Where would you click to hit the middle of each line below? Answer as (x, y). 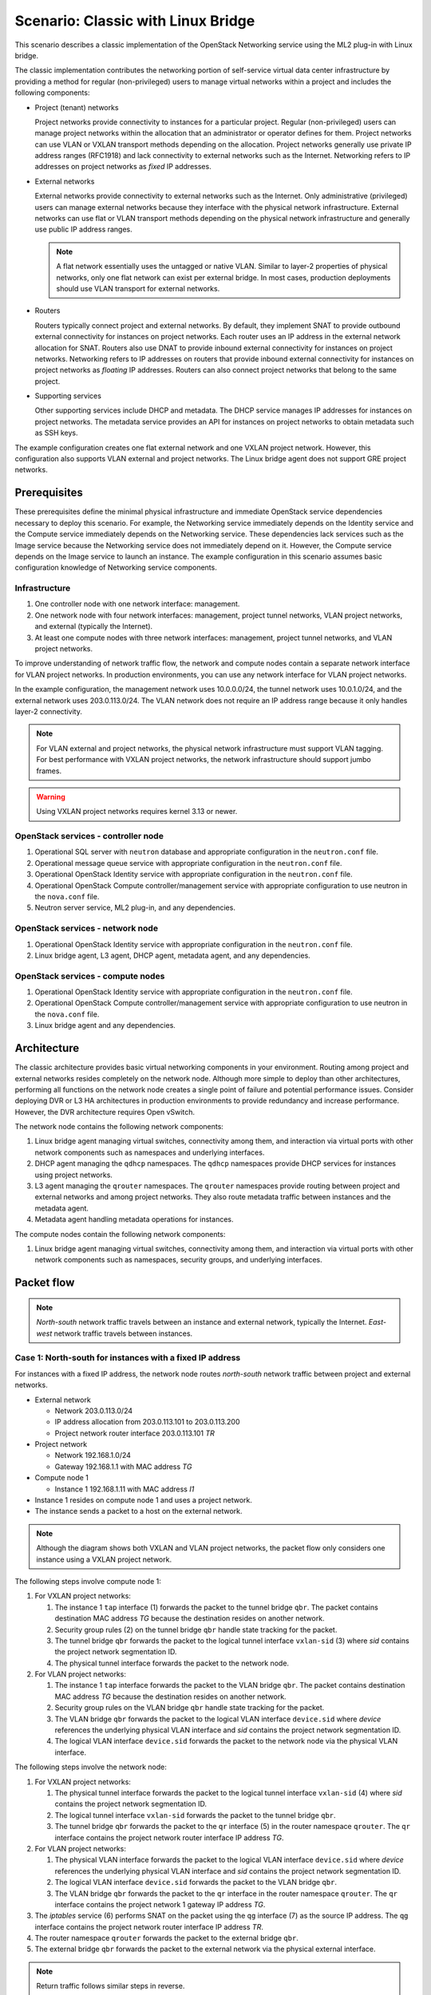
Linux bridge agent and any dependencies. (105, 1025)
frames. (49, 771)
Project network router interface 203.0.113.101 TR (135, 1433)
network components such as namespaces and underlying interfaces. (150, 1152)
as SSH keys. (57, 433)
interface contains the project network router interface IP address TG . (169, 1837)
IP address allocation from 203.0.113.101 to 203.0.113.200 (147, 1422)
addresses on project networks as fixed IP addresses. (123, 167)
